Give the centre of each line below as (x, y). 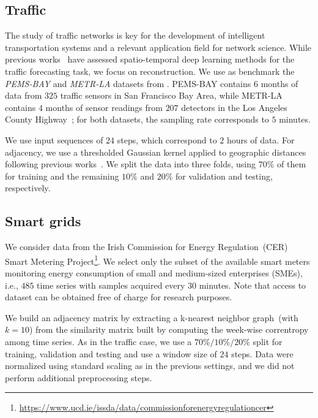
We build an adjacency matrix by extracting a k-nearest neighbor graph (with (152, 317)
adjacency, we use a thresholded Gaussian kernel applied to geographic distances (156, 152)
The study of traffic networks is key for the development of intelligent (135, 35)
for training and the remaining (62, 176)
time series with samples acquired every (111, 285)
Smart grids (43, 221)
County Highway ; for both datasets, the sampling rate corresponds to (137, 119)
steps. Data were (262, 353)
